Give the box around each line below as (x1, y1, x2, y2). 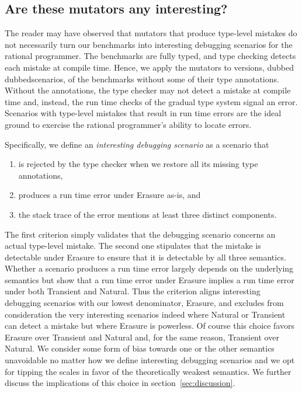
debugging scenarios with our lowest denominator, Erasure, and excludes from (5, 297, 284, 309)
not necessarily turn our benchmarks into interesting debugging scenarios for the (5, 38, 293, 50)
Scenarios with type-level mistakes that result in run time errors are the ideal (5, 107, 282, 119)
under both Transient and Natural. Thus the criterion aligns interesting (5, 285, 261, 297)
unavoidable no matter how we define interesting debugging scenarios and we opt (5, 354, 295, 366)
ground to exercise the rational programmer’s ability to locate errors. (5, 118, 252, 130)
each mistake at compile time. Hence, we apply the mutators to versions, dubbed (5, 61, 294, 73)
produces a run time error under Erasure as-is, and (18, 189, 201, 201)
